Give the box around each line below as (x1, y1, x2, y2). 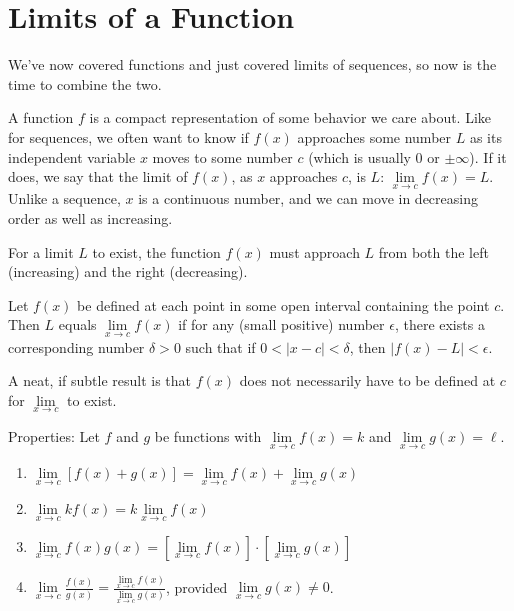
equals (58, 314, 97, 335)
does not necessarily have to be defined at (239, 370, 496, 391)
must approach (269, 241, 360, 262)
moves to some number (152, 146, 293, 167)
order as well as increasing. (8, 207, 173, 228)
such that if (185, 336, 256, 357)
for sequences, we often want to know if (8, 126, 249, 147)
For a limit (8, 241, 74, 262)
